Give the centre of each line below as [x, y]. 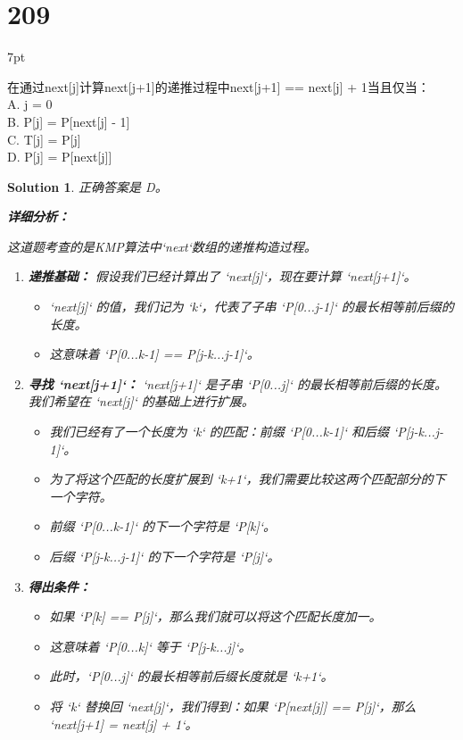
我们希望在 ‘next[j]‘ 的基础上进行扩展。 [141, 401]
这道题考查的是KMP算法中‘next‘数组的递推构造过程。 [162, 246]
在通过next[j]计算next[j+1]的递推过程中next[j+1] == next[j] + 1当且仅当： [219, 86]
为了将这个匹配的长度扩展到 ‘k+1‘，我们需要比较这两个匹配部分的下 [248, 479]
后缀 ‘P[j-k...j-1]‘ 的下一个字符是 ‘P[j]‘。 [165, 556]
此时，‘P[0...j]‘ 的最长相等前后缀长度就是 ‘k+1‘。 [191, 676]
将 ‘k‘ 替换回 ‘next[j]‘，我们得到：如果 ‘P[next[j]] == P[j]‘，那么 [233, 706]
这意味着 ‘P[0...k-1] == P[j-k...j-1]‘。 [154, 354]
